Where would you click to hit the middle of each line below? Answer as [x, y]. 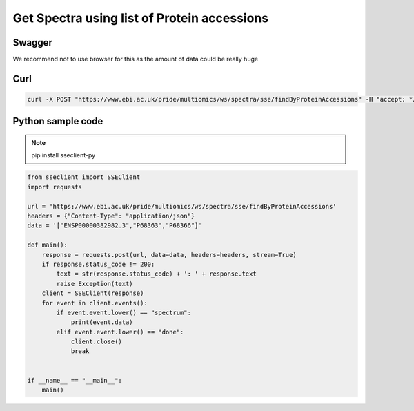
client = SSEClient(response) [93, 293]
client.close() [96, 342]
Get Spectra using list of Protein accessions [141, 18]
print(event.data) [102, 322]
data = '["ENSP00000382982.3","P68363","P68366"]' [115, 226]
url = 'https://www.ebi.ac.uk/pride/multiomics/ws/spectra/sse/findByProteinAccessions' [182, 206]
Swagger [33, 42]
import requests [55, 187]
